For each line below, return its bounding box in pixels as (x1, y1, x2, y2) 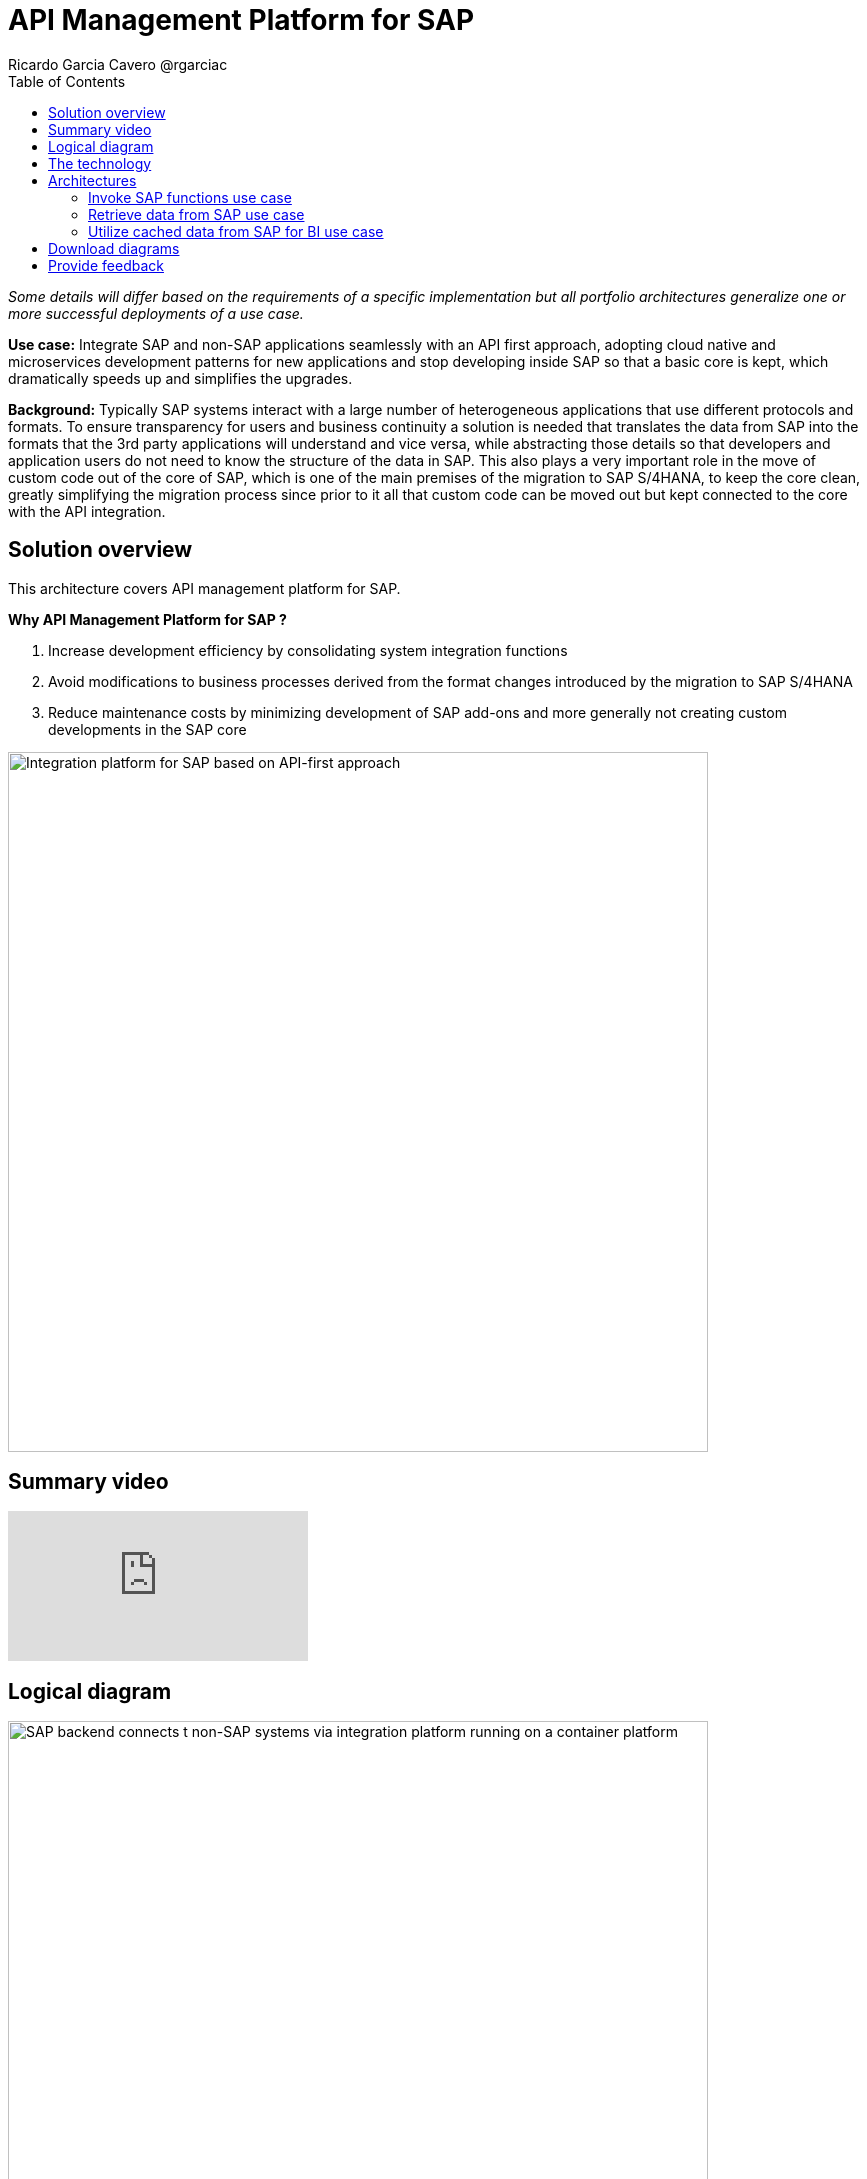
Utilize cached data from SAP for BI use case (88, 222, 384, 240)
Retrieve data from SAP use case (88, 205, 305, 223)
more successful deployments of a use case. (8, 304, 304, 322)
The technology (48, 154, 152, 172)
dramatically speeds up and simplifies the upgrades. (8, 369, 353, 387)
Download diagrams (48, 239, 180, 257)
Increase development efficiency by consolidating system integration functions (48, 641, 568, 659)
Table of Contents (8, 72, 126, 90)
